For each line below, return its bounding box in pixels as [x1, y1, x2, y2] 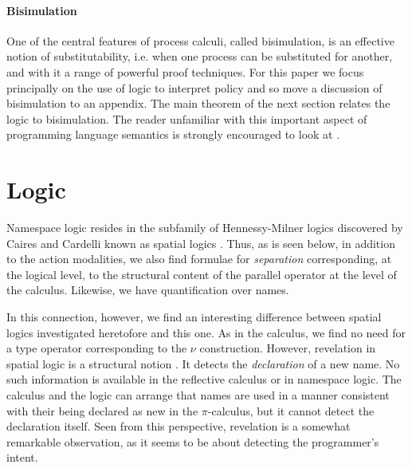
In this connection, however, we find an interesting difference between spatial [6, 309, 382, 325]
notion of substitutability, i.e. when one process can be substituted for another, [6, 48, 393, 65]
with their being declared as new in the [6, 402, 198, 419]
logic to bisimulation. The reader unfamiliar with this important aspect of [6, 110, 367, 127]
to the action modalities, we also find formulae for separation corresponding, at [6, 250, 392, 267]
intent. [6, 449, 38, 466]
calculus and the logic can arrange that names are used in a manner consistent [6, 387, 390, 403]
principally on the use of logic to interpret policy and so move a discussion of [6, 79, 383, 96]
